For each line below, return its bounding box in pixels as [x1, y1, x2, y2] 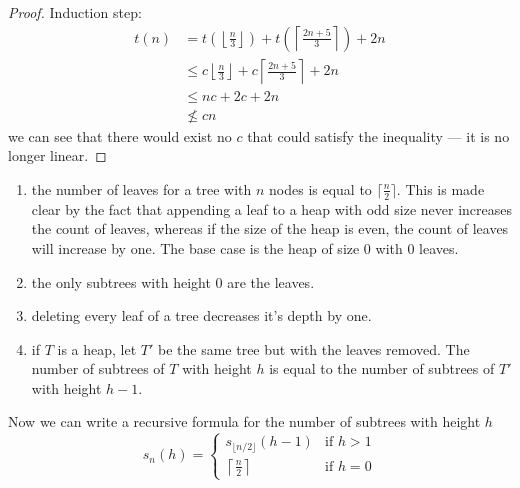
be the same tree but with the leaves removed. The [157, 338, 470, 359]
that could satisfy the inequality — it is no [247, 125, 510, 146]
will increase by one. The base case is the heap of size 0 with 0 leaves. [31, 237, 459, 258]
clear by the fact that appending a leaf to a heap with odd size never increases [31, 198, 513, 219]
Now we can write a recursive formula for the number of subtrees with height [8, 411, 481, 432]
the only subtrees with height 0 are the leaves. [31, 271, 315, 292]
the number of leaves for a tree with [31, 178, 252, 199]
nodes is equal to [269, 178, 372, 199]
